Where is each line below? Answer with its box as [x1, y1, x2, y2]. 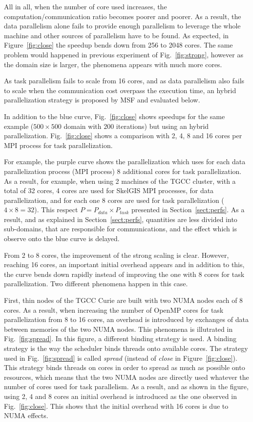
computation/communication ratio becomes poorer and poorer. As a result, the [4, 11, 241, 21]
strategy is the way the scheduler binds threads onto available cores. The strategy [4, 343, 248, 353]
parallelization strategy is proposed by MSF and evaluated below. [4, 95, 200, 105]
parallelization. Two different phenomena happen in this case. [4, 278, 188, 289]
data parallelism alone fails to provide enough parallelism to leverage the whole [4, 21, 241, 31]
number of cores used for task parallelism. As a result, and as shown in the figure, [4, 381, 249, 392]
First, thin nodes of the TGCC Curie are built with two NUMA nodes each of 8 [4, 295, 243, 305]
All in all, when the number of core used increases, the [4, 1, 167, 11]
